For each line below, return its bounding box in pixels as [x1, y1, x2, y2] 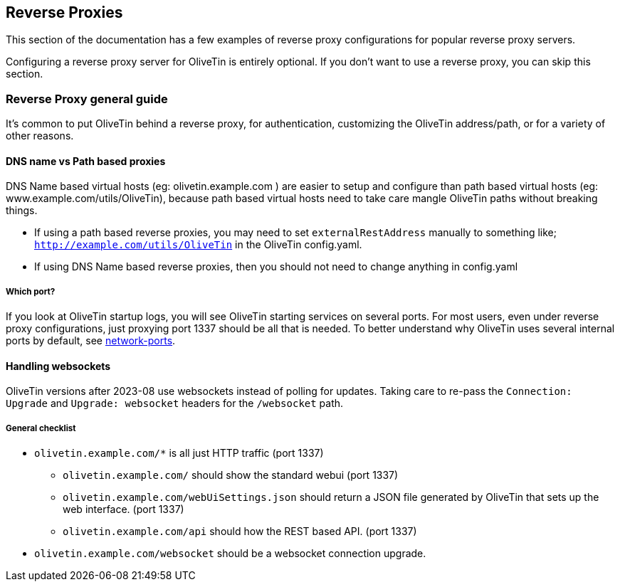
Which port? [6, 286, 56, 297]
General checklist [6, 423, 76, 433]
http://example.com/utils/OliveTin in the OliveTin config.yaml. [34, 238, 362, 251]
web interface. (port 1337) [63, 503, 184, 516]
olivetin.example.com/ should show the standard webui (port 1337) [63, 469, 399, 482]
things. [6, 204, 38, 217]
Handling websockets [6, 359, 111, 372]
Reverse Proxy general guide [6, 91, 168, 106]
